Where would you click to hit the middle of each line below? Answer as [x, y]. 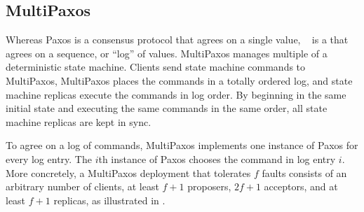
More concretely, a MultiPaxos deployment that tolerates [128, 172]
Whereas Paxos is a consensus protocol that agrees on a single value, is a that [177, 40]
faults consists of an [304, 172]
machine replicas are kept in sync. [79, 121]
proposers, [209, 186]
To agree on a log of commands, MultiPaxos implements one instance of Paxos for [182, 145]
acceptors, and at [301, 186]
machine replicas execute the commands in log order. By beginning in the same [176, 94]
